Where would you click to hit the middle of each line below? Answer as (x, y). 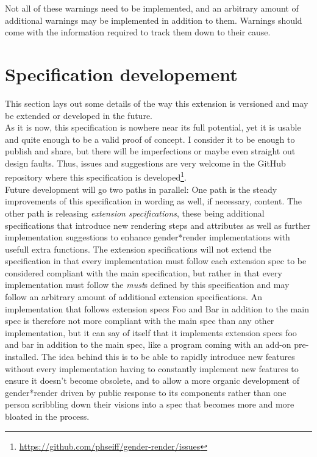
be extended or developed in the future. (79, 115)
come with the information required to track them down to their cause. (138, 32)
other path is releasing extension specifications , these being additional (135, 213)
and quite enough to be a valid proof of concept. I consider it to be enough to (150, 139)
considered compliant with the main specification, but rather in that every (144, 272)
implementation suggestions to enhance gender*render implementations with (148, 237)
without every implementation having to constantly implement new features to (152, 368)
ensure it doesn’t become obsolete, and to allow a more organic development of (152, 380)
